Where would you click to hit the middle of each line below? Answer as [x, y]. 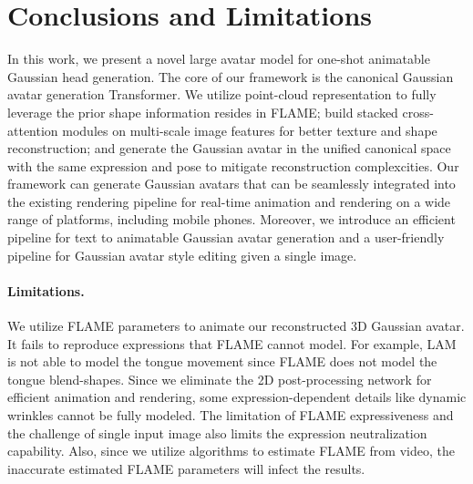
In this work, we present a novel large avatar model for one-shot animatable [219, 59]
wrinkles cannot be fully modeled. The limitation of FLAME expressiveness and [231, 415]
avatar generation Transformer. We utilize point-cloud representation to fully [222, 94]
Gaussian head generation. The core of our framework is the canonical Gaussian [231, 76]
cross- [418, 112]
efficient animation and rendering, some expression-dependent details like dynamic [237, 397]
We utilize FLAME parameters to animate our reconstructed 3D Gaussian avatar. [236, 326]
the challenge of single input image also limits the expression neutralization [217, 433]
